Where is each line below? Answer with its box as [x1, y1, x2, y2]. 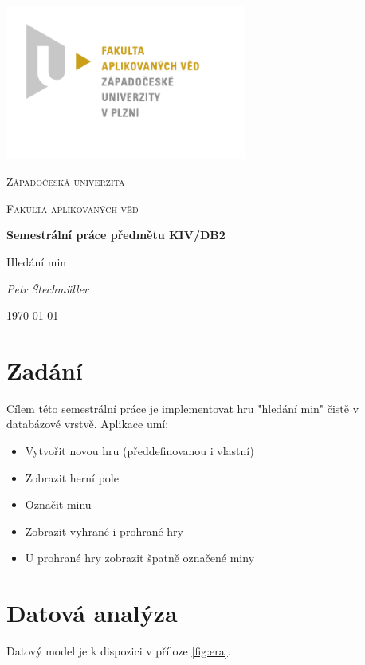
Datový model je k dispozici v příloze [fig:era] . [6, 643, 231, 659]
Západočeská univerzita [6, 173, 125, 190]
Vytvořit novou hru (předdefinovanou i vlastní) [25, 443, 254, 459]
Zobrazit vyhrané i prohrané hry [25, 522, 183, 539]
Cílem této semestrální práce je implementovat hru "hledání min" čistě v [6, 399, 359, 416]
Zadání [6, 353, 83, 386]
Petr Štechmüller [6, 280, 88, 297]
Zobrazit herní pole [25, 469, 119, 486]
